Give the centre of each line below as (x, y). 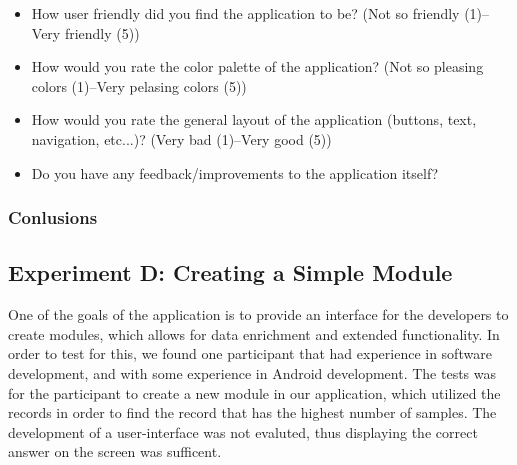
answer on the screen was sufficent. (115, 451)
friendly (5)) (102, 32)
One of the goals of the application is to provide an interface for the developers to (258, 314)
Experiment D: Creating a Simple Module (230, 272)
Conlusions (53, 217)
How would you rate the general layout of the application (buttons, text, (254, 119)
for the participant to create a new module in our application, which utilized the (254, 392)
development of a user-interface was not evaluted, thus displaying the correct (243, 431)
